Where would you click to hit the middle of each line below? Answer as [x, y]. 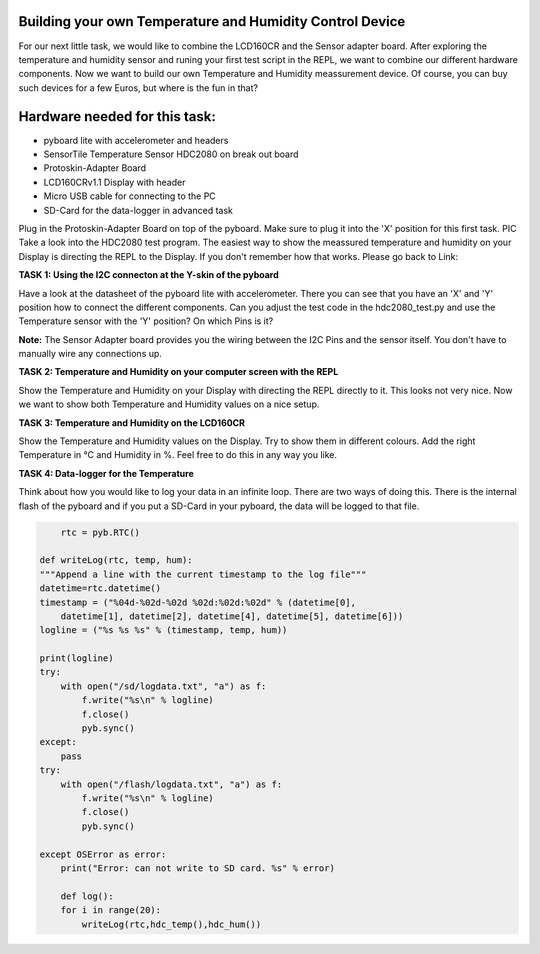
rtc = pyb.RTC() [100, 532]
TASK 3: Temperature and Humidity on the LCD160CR [131, 422]
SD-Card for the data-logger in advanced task [138, 210]
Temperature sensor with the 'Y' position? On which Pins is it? [146, 321]
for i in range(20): [111, 910]
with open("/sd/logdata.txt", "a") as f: [163, 686]
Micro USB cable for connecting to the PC [130, 196]
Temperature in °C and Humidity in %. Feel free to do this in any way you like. [178, 455]
